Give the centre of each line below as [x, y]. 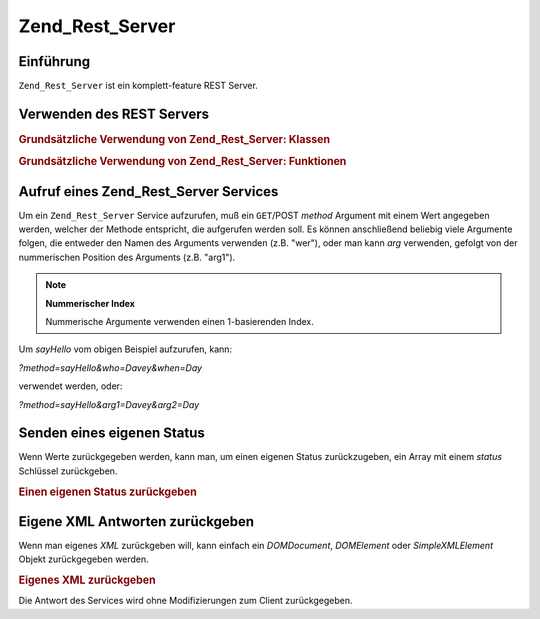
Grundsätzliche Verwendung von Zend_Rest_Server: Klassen [174, 139]
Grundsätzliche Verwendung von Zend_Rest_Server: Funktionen [182, 162]
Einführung [54, 61]
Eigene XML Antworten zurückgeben [136, 521]
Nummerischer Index [90, 303]
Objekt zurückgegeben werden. [83, 559]
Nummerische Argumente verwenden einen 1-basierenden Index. [179, 321]
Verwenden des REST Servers [114, 113]
